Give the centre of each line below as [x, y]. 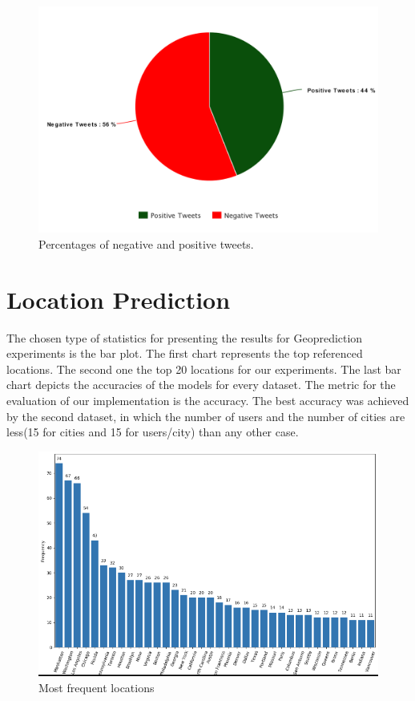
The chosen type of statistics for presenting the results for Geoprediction [185, 337]
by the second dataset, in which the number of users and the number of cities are [206, 416]
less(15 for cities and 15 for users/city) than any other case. [153, 432]
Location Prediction [119, 299]
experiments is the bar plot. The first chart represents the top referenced [185, 353]
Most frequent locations [97, 687]
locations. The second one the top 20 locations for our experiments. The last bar [204, 369]
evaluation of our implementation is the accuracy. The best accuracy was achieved [208, 401]
